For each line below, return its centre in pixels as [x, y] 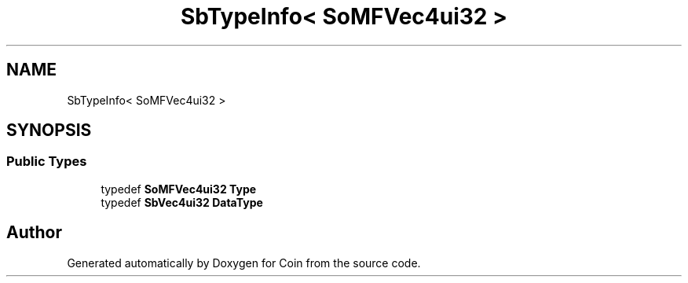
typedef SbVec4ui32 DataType [182, 202]
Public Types [47, 162]
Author [34, 233]
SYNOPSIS [49, 130]
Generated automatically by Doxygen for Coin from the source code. [244, 263]
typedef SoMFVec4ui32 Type [179, 189]
